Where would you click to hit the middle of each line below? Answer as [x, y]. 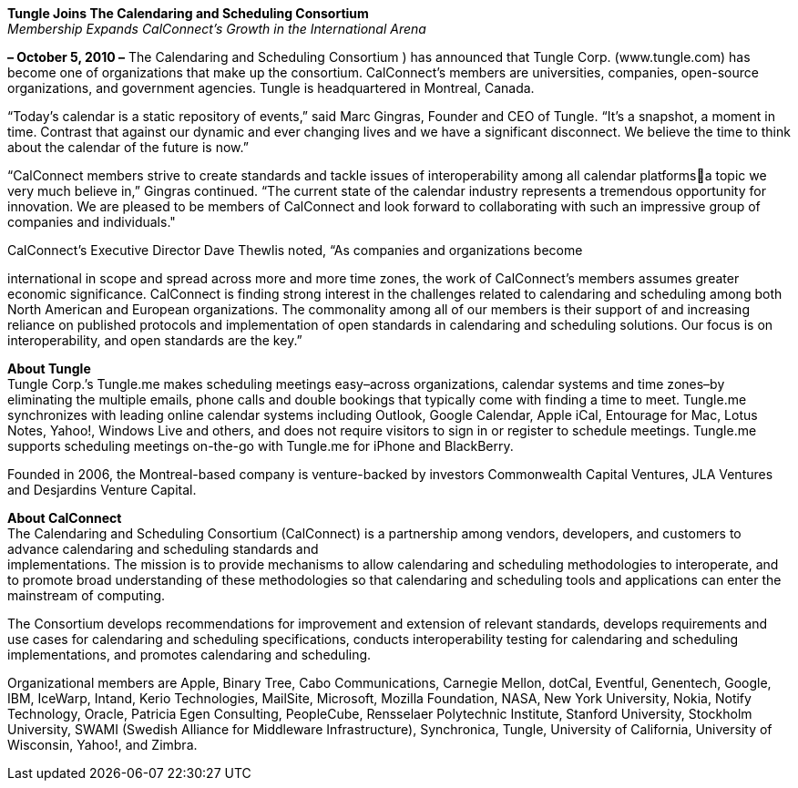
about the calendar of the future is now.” [128, 147]
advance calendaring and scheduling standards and [163, 549]
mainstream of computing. [87, 595]
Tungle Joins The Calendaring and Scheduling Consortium [188, 13]
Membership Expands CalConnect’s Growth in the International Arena [217, 29]
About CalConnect [65, 518]
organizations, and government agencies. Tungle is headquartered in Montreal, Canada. [271, 88]
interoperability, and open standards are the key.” [155, 340]
